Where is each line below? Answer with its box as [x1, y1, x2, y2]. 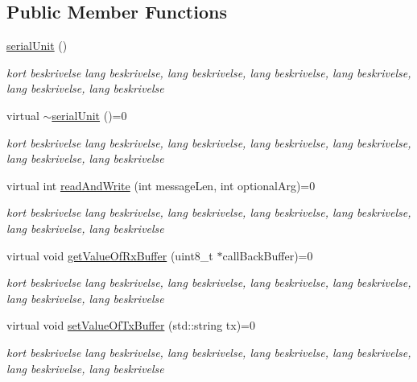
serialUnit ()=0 [52, 106, 127, 123]
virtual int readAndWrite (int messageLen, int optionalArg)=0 [6, 176, 316, 193]
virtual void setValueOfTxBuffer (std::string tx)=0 [6, 317, 255, 334]
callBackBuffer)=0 [222, 247, 313, 264]
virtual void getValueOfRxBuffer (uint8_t [6, 247, 213, 264]
